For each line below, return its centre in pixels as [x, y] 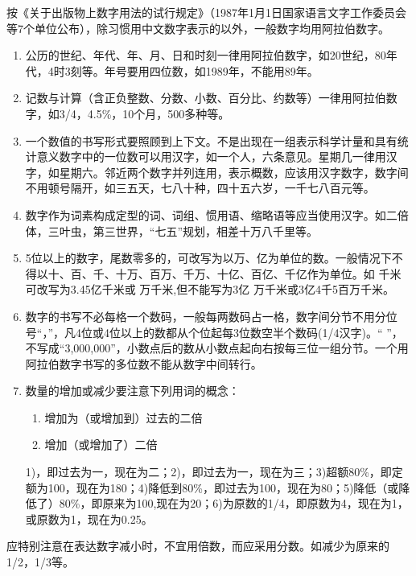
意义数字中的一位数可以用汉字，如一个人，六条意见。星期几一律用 [211, 156]
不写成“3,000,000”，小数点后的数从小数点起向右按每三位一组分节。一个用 [217, 348]
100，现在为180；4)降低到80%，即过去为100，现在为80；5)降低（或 [223, 487]
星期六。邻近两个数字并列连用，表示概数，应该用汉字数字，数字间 [234, 172]
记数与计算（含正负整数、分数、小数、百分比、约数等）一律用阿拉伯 [206, 98]
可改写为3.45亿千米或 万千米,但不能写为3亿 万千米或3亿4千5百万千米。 [210, 289]
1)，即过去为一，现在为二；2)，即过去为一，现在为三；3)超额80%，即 [208, 472]
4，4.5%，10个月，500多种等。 [150, 113]
